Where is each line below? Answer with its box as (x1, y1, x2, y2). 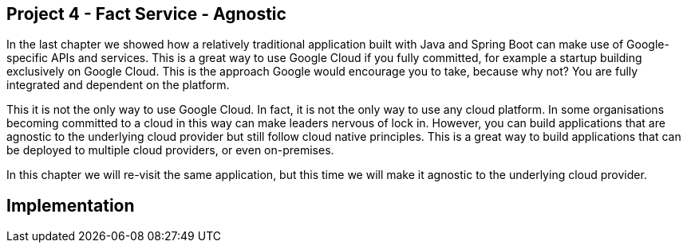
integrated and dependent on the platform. (6, 78, 230, 92)
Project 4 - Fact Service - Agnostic (6, 4, 286, 24)
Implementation (6, 195, 135, 216)
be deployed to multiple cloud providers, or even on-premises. (6, 143, 334, 158)
